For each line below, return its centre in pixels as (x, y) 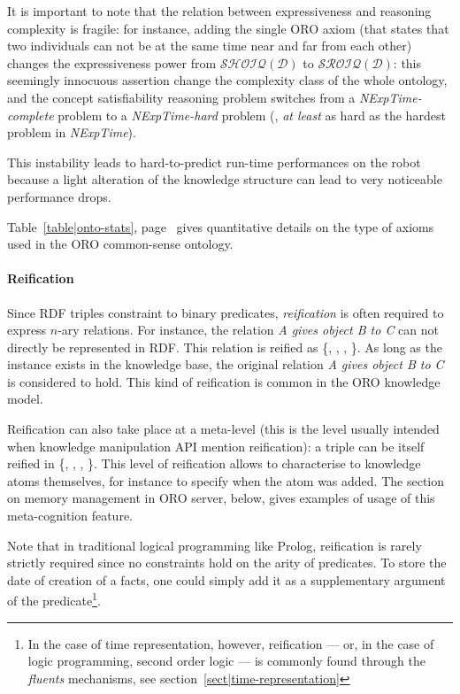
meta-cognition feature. (70, 516)
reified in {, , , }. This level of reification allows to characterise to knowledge (214, 463)
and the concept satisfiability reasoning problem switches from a (181, 97)
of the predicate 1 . (54, 599)
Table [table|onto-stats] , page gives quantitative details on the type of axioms (221, 226)
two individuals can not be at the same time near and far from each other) (210, 46)
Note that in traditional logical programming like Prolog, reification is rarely (215, 545)
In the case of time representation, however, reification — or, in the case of (231, 643)
